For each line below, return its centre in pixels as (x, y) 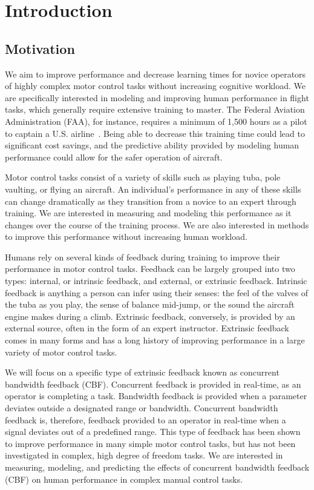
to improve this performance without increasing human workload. (126, 237)
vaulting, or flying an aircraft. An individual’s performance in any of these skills (153, 189)
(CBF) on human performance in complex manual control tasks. (124, 479)
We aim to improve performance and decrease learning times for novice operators (155, 74)
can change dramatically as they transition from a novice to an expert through (151, 201)
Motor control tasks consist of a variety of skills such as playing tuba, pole (143, 177)
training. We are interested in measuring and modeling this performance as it (148, 213)
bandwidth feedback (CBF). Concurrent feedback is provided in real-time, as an (153, 384)
